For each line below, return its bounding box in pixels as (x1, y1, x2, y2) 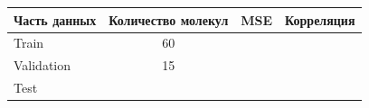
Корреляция (285, 10, 355, 29)
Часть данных (14, 10, 97, 29)
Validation (14, 56, 71, 75)
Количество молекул (109, 10, 229, 29)
